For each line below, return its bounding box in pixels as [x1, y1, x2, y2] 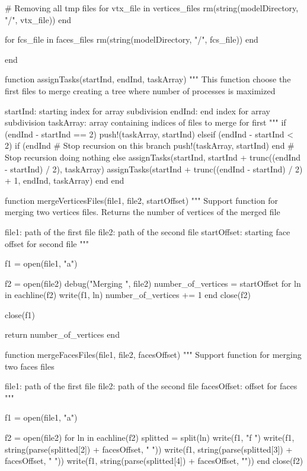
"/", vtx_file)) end [5, 13, 71, 25]
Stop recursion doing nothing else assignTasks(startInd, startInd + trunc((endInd [5, 150, 301, 163]
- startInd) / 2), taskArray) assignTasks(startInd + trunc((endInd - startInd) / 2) [5, 162, 303, 175]
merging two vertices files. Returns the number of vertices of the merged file [5, 206, 280, 218]
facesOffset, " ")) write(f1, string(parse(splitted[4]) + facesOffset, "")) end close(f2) [5, 454, 303, 467]
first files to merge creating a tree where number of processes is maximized [5, 84, 276, 97]
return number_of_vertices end [5, 328, 120, 341]
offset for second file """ [5, 237, 89, 249]
